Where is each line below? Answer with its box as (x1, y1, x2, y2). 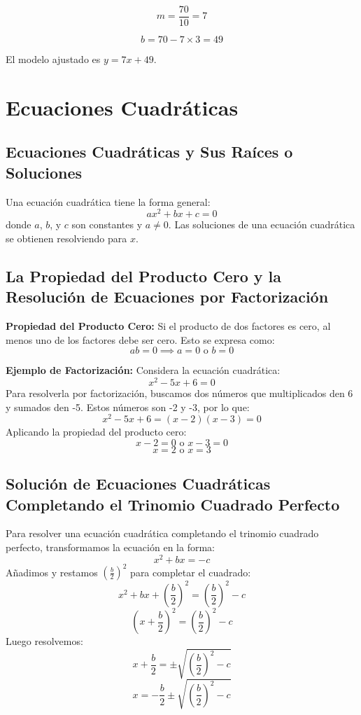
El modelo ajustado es (6, 52, 101, 67)
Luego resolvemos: (6, 634, 83, 648)
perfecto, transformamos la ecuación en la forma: (6, 539, 215, 554)
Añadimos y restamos (6, 564, 98, 579)
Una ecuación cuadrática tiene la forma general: (6, 194, 211, 209)
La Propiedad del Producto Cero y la (6, 265, 281, 286)
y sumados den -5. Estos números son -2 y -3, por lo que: (6, 399, 250, 414)
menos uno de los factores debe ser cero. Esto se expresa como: (6, 332, 275, 347)
